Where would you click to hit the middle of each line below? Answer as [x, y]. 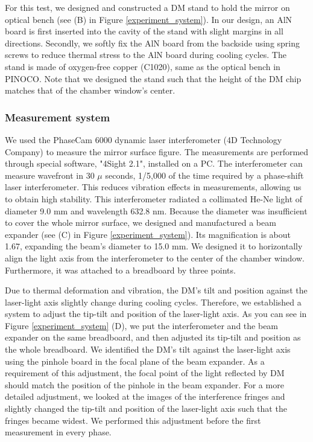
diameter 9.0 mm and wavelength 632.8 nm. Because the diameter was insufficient [156, 210]
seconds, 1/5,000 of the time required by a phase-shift [204, 175]
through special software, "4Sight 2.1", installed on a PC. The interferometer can [154, 163]
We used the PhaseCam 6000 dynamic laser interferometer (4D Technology [144, 139]
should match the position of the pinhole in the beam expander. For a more [144, 384]
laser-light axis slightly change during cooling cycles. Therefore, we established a [153, 302]
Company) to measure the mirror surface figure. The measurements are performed [157, 151]
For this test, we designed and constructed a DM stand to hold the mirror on [147, 7]
